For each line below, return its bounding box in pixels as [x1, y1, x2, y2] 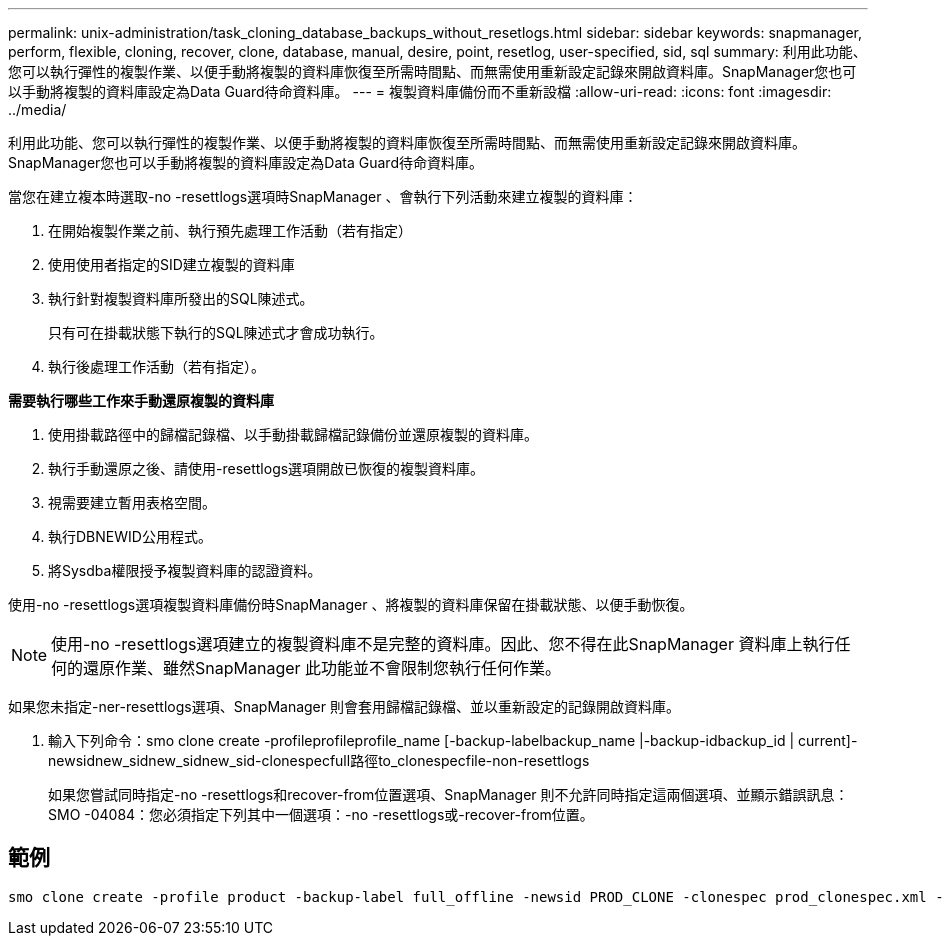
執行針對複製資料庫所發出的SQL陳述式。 [48, 290, 314, 307]
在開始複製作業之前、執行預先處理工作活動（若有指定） [48, 222, 412, 239]
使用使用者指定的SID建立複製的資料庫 [48, 256, 295, 273]
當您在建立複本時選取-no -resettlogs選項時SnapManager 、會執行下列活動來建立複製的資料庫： [8, 188, 638, 205]
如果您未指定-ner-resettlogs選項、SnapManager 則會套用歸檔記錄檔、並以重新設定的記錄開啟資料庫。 [8, 698, 680, 715]
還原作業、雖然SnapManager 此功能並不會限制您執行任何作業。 [83, 658, 562, 678]
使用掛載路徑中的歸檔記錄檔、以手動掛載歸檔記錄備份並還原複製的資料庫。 [48, 426, 538, 443]
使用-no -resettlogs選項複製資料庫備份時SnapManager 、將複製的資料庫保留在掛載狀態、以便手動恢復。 [8, 596, 694, 613]
